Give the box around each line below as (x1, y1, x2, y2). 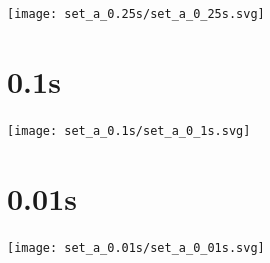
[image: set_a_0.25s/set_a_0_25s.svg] (7, 7, 265, 21)
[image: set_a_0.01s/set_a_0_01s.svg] (7, 240, 265, 255)
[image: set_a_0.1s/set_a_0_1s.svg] (7, 123, 251, 138)
